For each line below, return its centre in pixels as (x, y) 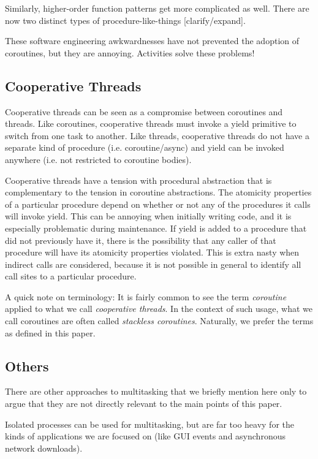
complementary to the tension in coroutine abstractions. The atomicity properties (158, 192)
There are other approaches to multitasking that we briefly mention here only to (156, 391)
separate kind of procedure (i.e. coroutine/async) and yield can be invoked (145, 147)
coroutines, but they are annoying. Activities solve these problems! (130, 52)
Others (27, 366)
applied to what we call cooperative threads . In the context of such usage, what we (159, 309)
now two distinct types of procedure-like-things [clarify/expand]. (125, 20)
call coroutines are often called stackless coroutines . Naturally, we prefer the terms (159, 321)
